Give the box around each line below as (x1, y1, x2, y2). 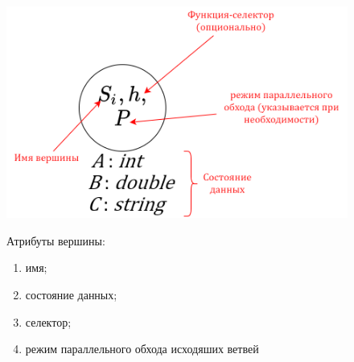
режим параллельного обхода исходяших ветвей (25, 340, 259, 357)
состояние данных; (25, 286, 117, 302)
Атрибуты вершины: (6, 232, 105, 249)
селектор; (25, 313, 72, 330)
